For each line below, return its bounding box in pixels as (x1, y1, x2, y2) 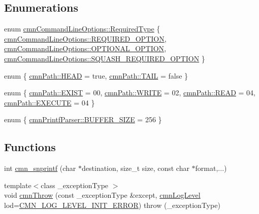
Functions (4, 139, 56, 155)
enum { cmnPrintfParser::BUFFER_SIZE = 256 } (4, 114, 162, 125)
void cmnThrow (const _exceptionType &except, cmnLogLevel (4, 190, 201, 200)
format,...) (195, 163, 227, 173)
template (4, 180, 31, 190)
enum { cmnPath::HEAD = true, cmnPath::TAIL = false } (4, 70, 188, 81)
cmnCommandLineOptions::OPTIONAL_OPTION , (4, 43, 167, 54)
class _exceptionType (41, 180, 109, 190)
